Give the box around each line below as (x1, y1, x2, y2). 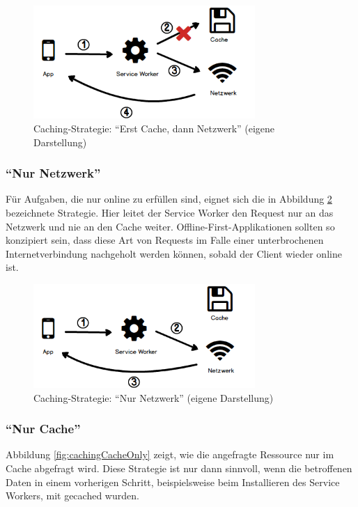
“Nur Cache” (6, 420, 81, 437)
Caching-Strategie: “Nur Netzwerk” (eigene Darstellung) (33, 390, 274, 405)
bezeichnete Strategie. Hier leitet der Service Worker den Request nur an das (6, 205, 334, 219)
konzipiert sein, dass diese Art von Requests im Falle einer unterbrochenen (6, 233, 324, 247)
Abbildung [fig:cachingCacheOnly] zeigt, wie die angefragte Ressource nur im (6, 447, 334, 462)
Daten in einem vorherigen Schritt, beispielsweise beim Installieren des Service (6, 474, 340, 489)
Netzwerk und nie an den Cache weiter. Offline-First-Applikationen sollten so (6, 219, 335, 233)
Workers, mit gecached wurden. (6, 488, 139, 503)
